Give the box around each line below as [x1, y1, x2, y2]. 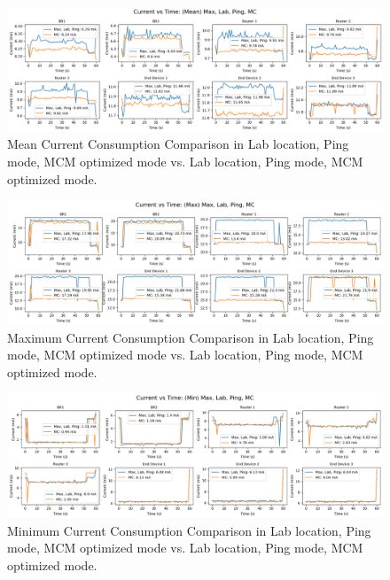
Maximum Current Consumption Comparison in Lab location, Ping [7, 328, 374, 346]
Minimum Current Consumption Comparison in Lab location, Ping [7, 521, 371, 539]
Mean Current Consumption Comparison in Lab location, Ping [7, 135, 349, 153]
